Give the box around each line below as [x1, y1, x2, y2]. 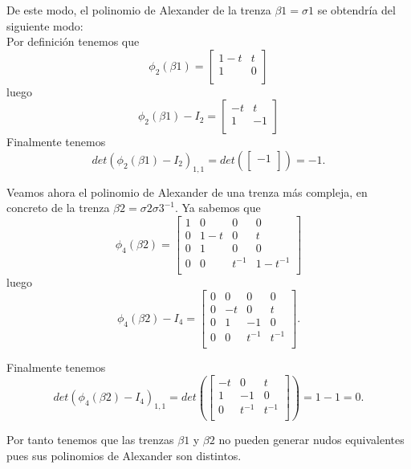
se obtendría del [317, 2, 396, 18]
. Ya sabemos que [174, 199, 261, 216]
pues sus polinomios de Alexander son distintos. [6, 447, 242, 463]
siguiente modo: [6, 17, 83, 34]
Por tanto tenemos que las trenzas [6, 431, 174, 448]
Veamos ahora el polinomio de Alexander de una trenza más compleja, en [6, 183, 368, 200]
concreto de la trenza [6, 199, 110, 216]
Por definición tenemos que [6, 33, 140, 50]
